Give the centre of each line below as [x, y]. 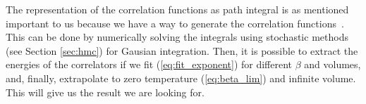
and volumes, [333, 64]
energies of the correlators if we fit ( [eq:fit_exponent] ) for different [149, 64]
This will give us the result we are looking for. [105, 92]
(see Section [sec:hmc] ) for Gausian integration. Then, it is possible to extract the [182, 50]
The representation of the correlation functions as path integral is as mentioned [177, 9]
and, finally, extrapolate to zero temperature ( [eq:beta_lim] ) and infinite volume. [181, 78]
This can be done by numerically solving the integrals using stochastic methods [177, 37]
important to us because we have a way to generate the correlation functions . [175, 23]
